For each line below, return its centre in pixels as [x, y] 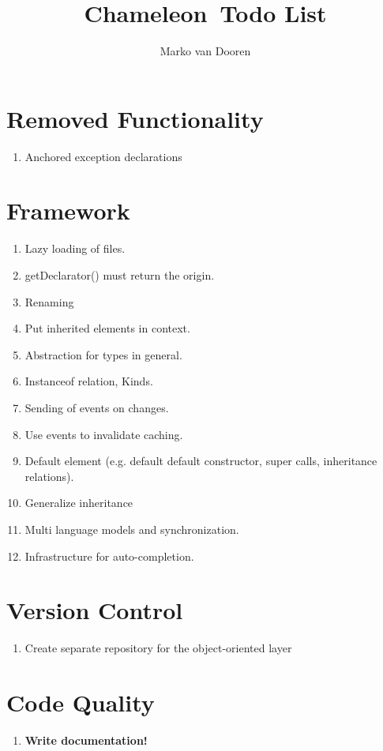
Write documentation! [86, 740]
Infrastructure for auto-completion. [109, 556]
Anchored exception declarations [103, 156]
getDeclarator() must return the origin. [120, 274]
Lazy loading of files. [75, 248]
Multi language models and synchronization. [132, 529]
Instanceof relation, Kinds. [89, 381]
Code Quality [81, 702]
